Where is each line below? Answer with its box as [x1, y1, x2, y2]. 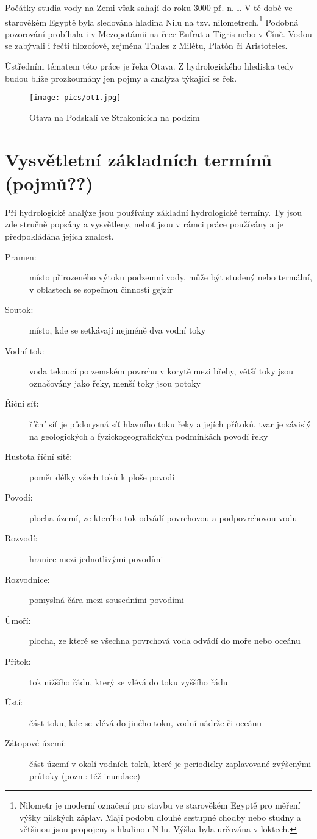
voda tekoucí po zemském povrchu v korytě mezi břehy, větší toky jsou [29, 365, 294, 377]
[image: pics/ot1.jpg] [29, 93, 121, 102]
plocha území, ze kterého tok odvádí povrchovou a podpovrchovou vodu [29, 511, 297, 524]
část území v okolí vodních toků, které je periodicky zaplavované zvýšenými [29, 757, 312, 769]
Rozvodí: [5, 532, 38, 544]
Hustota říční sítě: [5, 450, 73, 463]
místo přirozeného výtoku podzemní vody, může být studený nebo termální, [29, 271, 312, 284]
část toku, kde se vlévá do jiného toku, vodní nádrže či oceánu [29, 716, 262, 729]
